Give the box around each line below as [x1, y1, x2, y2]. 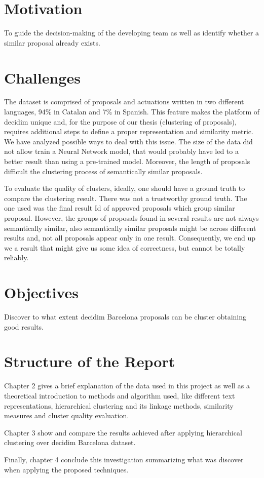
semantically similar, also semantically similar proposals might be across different [4, 222, 256, 233]
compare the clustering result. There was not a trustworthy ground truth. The [4, 192, 247, 203]
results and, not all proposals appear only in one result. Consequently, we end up [4, 232, 256, 243]
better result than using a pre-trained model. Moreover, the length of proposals [4, 156, 250, 166]
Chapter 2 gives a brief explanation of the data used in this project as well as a [4, 380, 250, 391]
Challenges [4, 67, 81, 88]
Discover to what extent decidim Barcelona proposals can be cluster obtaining [4, 311, 247, 322]
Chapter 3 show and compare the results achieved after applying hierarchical [4, 427, 242, 437]
